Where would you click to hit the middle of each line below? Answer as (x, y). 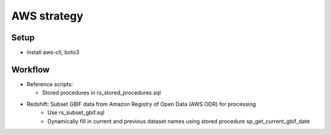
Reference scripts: (50, 84)
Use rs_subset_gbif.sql (76, 112)
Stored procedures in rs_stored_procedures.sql (101, 93)
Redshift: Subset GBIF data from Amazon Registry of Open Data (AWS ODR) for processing (141, 104)
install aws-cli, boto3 (53, 53)
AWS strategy (48, 16)
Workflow (31, 69)
